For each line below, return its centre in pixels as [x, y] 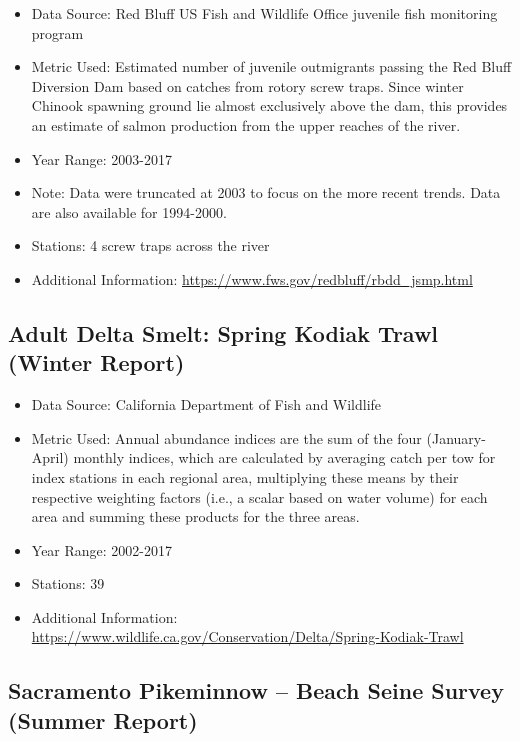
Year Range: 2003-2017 [102, 158]
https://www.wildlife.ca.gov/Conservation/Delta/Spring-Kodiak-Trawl [247, 636]
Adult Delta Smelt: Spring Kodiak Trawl [223, 332]
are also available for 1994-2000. [129, 211]
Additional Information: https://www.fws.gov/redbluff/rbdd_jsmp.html [252, 278]
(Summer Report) [103, 719]
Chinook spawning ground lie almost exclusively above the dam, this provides [269, 105]
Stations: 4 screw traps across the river [150, 245]
